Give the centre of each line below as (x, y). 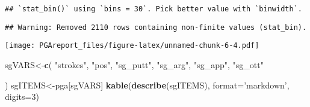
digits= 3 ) (22, 97)
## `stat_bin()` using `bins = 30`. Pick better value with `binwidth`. (153, 9)
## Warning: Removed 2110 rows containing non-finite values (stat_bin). (156, 27)
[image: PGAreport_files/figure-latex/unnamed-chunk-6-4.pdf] (132, 46)
